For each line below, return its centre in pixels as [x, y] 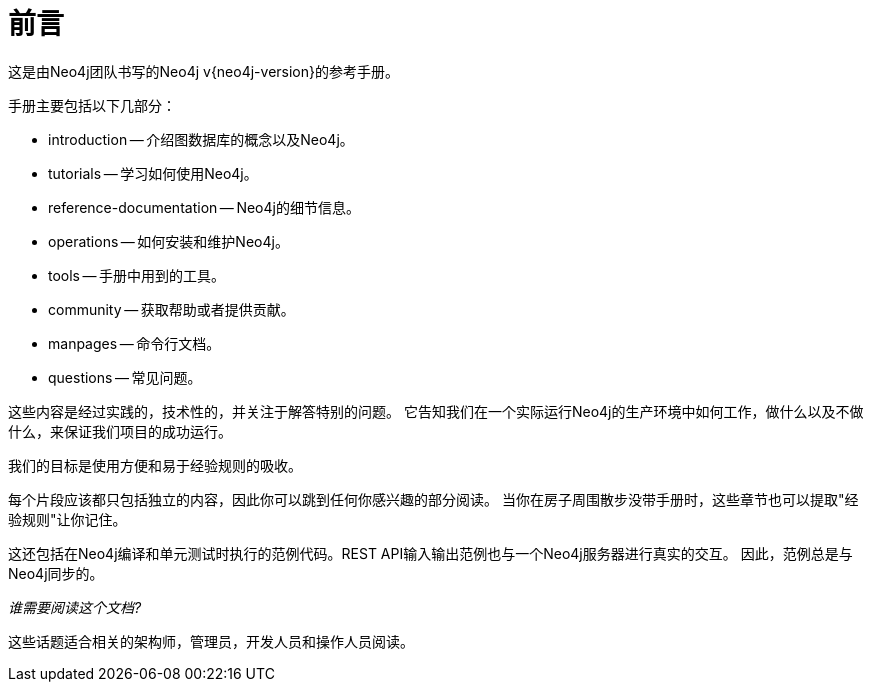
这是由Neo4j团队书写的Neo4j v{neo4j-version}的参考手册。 [203, 71]
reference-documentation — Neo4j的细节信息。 [204, 207]
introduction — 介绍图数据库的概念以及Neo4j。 [201, 139]
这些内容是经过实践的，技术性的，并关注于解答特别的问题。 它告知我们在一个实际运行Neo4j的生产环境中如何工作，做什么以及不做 [436, 411]
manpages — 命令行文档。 [134, 343]
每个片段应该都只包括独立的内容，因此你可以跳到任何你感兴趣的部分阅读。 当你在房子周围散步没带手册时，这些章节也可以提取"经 [433, 499]
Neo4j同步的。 [56, 573]
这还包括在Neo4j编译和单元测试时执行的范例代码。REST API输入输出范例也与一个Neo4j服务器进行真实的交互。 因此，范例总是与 [430, 553]
